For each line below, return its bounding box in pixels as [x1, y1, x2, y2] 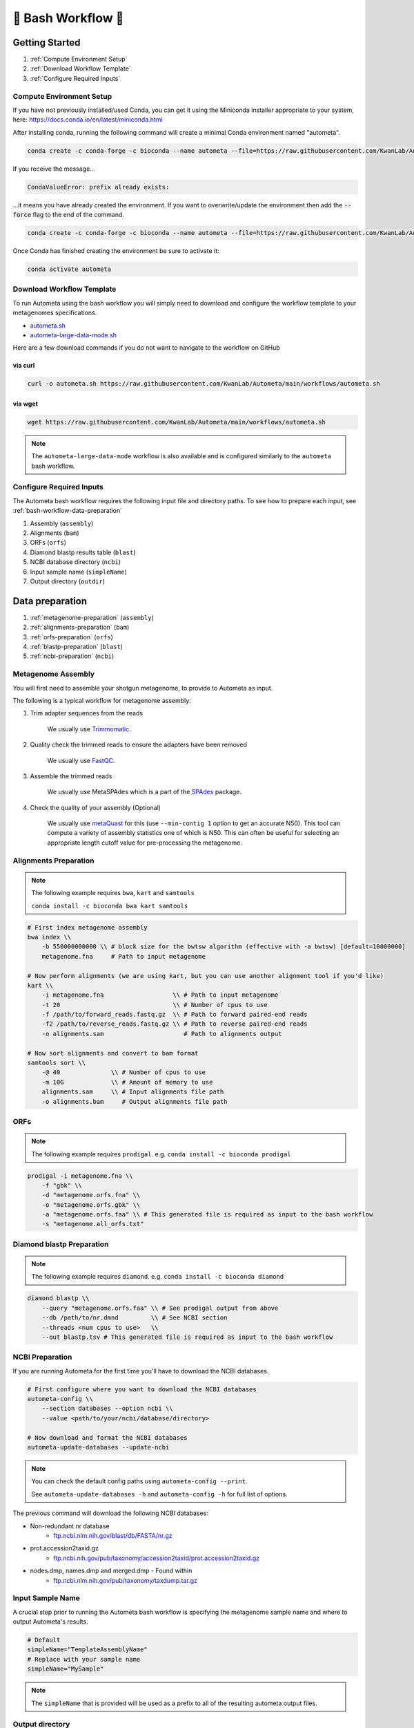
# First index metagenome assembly [27, 923, 148, 931]
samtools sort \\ [27, 1059, 86, 1067]
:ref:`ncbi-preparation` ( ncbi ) [30, 652, 115, 660]
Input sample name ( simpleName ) [30, 567, 127, 576]
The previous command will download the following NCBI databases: [12, 1509, 208, 1517]
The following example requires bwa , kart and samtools [31, 889, 195, 897]
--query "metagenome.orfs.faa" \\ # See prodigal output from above [41, 1304, 279, 1312]
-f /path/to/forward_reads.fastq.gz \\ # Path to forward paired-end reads [41, 1011, 308, 1019]
